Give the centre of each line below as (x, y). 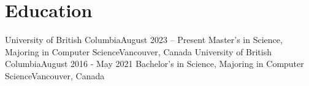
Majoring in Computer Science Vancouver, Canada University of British (139, 51)
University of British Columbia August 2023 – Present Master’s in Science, (144, 40)
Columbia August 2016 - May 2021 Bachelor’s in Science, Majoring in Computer (154, 64)
